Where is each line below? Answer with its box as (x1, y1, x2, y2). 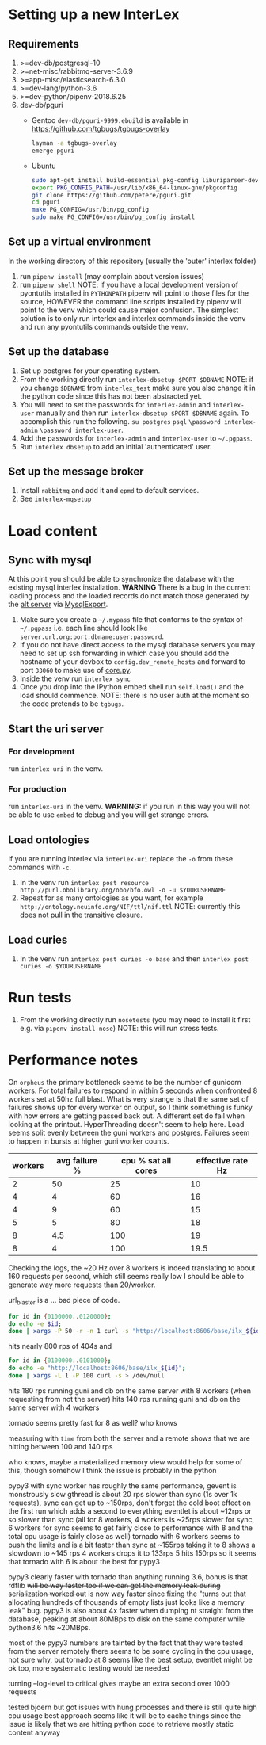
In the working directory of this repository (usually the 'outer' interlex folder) (8, 256, 256, 265)
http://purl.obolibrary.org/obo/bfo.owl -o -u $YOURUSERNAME (19, 886, 226, 895)
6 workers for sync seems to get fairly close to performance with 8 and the (8, 1523, 253, 1533)
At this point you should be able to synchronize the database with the (8, 575, 234, 584)
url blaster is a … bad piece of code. (8, 1295, 120, 1307)
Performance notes (8, 1052, 139, 1069)
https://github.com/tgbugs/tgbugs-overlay (31, 124, 170, 133)
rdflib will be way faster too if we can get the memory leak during (8, 1580, 221, 1590)
